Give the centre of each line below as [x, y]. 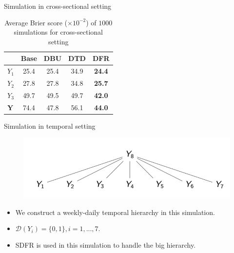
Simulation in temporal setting [50, 126]
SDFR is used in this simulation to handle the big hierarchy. [106, 244]
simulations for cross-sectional [58, 32]
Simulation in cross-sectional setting [58, 6]
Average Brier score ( [36, 22]
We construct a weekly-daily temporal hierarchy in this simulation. [115, 212]
